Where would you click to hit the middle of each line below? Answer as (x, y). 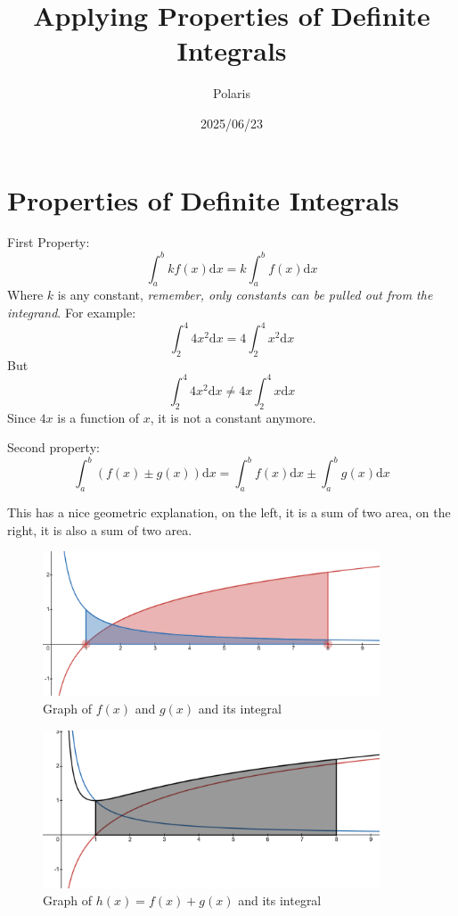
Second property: (53, 447)
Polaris (232, 93)
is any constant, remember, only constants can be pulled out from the (245, 295)
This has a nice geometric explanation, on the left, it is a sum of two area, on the (229, 512)
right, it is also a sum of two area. (100, 529)
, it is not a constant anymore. (233, 417)
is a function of (98, 417)
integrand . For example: (72, 312)
